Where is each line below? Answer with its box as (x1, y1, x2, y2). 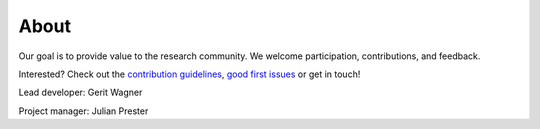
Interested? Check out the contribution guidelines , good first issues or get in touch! (18, 68, 361, 80)
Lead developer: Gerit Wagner (18, 86, 143, 99)
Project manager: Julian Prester (18, 105, 149, 117)
